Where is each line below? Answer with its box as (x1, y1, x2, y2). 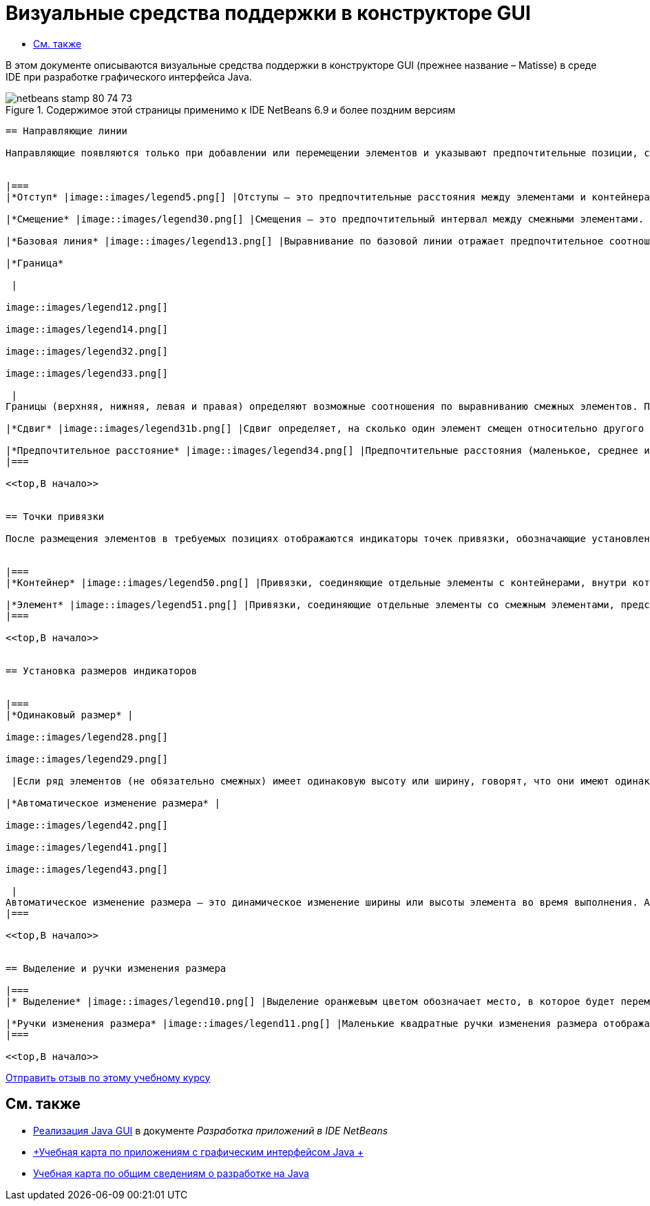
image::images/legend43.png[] (6, 863, 169, 875)
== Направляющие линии (6, 125, 128, 136)
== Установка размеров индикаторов (6, 665, 198, 676)
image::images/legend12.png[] (6, 301, 169, 313)
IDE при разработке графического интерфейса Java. (6, 70, 252, 83)
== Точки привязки (6, 510, 105, 522)
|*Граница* (6, 257, 64, 269)
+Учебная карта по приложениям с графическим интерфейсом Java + (33, 1145, 364, 1158)
